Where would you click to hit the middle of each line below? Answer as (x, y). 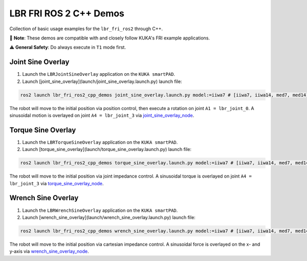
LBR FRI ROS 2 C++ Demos (67, 13)
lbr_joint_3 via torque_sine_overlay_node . (57, 183)
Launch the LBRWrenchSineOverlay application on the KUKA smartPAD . (100, 210)
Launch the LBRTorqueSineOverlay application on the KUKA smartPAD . (100, 142)
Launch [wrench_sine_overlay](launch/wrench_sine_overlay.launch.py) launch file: (109, 217)
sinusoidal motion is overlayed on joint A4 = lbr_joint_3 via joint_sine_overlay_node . (102, 115)
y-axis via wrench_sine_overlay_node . (49, 251)
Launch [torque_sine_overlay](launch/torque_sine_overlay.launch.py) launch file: (107, 149)
